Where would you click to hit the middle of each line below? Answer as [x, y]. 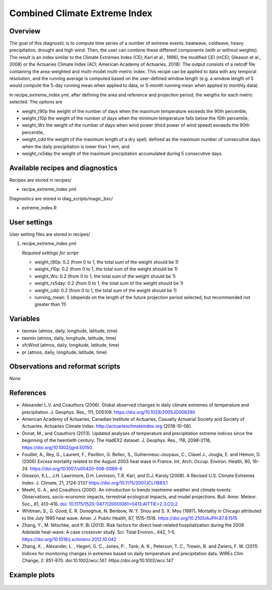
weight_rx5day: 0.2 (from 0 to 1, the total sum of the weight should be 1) [109, 283]
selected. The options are [36, 102]
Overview [25, 31]
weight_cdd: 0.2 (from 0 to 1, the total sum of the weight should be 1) [106, 290]
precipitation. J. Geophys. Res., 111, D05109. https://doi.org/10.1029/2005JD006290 [109, 412]
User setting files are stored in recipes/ [50, 234]
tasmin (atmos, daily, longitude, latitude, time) [69, 338]
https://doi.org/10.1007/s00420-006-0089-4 [76, 468]
